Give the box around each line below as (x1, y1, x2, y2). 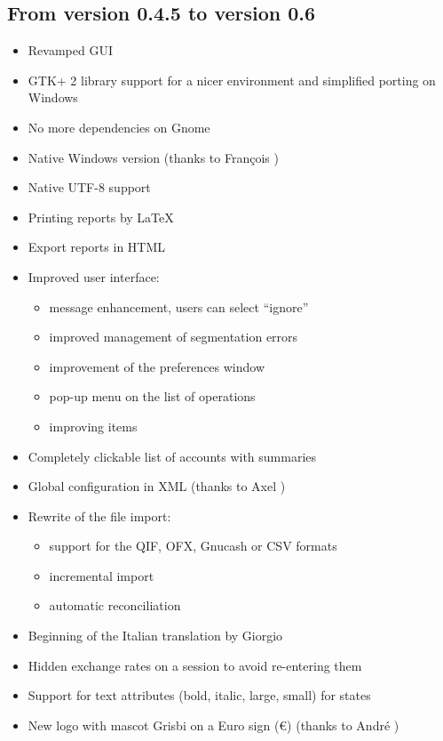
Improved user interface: (28, 267, 160, 286)
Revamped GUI (28, 41, 113, 60)
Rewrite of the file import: (28, 506, 171, 525)
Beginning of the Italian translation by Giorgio (28, 626, 283, 645)
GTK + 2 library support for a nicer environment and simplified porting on (28, 70, 436, 89)
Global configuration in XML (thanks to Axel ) (28, 477, 286, 495)
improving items (49, 416, 138, 435)
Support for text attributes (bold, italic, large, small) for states (28, 686, 371, 705)
